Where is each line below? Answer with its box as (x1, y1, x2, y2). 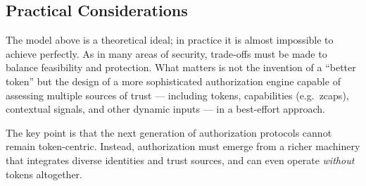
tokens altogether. (6, 166, 83, 181)
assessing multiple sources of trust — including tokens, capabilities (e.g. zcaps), (6, 87, 349, 102)
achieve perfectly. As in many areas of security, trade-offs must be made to (6, 46, 327, 61)
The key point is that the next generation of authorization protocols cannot (6, 125, 332, 139)
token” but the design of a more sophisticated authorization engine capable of (6, 73, 341, 88)
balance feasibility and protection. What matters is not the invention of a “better (6, 60, 356, 75)
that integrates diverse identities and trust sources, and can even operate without (6, 152, 355, 167)
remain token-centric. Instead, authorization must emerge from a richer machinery (6, 139, 360, 154)
